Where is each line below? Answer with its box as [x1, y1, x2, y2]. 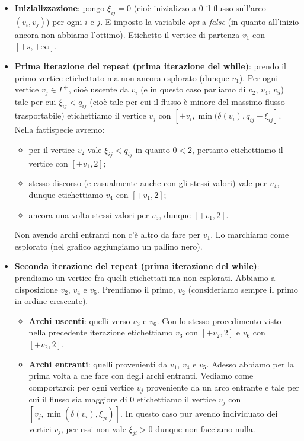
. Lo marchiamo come [210, 228, 289, 241]
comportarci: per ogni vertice [28, 381, 135, 393]
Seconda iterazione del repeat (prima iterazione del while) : [14, 260, 260, 272]
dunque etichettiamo [28, 188, 103, 200]
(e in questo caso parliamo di [140, 83, 246, 95]
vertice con [28, 156, 68, 169]
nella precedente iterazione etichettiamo [28, 326, 173, 338]
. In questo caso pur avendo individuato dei [120, 407, 278, 419]
